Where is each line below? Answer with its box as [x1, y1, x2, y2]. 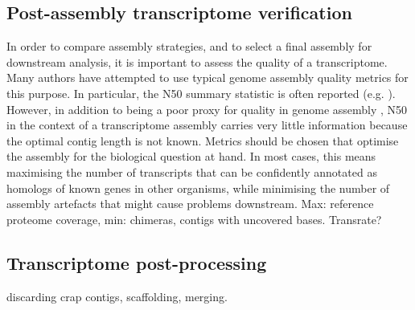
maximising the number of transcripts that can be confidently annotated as [6, 163, 377, 180]
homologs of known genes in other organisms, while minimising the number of [6, 179, 390, 196]
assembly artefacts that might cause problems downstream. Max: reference [6, 195, 374, 212]
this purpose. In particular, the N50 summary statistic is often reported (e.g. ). [6, 84, 396, 101]
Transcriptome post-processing [6, 250, 267, 275]
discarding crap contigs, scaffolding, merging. [6, 288, 228, 304]
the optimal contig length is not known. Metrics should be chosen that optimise [6, 132, 399, 149]
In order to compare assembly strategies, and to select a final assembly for [6, 38, 372, 55]
